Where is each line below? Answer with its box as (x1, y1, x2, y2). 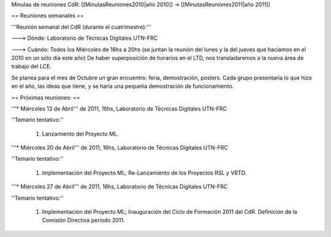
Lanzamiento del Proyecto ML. (42, 130, 119, 137)
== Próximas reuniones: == (11, 93, 80, 101)
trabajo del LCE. (11, 63, 52, 70)
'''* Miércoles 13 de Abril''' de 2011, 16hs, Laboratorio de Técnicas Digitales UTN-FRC (11, 104, 227, 112)
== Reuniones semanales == (11, 12, 84, 20)
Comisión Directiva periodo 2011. (42, 217, 125, 224)
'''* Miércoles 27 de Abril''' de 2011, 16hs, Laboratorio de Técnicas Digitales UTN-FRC (11, 183, 228, 191)
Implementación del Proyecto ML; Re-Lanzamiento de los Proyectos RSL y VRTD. (42, 169, 247, 177)
